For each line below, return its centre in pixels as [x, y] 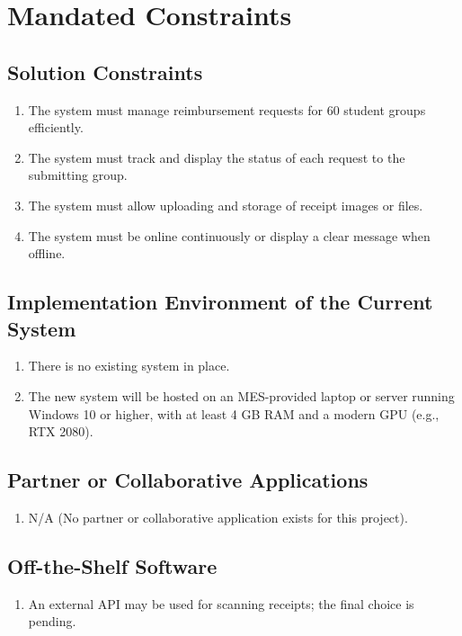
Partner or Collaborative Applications [188, 480]
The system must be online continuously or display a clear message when [229, 235]
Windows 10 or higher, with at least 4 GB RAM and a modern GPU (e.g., [234, 413]
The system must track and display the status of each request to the [217, 157]
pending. [52, 621]
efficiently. [56, 127]
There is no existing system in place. [129, 366]
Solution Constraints [105, 72]
